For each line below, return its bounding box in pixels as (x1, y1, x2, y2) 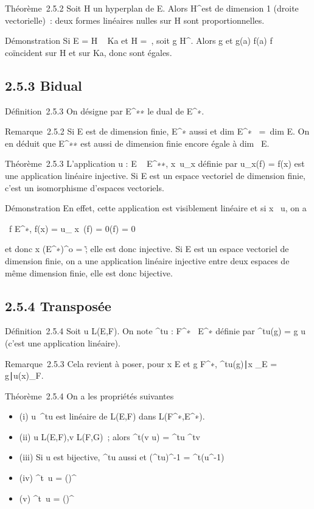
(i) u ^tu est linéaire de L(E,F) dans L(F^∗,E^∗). (19, 410, 205, 423)
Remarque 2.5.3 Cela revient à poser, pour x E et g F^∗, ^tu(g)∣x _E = (5, 357, 277, 370)
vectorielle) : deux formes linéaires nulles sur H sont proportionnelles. (5, 13, 265, 26)
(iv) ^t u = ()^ (19, 471, 77, 484)
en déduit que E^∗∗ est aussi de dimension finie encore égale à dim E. (5, 136, 270, 149)
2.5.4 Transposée (5, 296, 111, 315)
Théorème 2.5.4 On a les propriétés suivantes (5, 389, 174, 402)
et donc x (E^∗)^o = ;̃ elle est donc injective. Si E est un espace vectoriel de (5, 242, 289, 255)
